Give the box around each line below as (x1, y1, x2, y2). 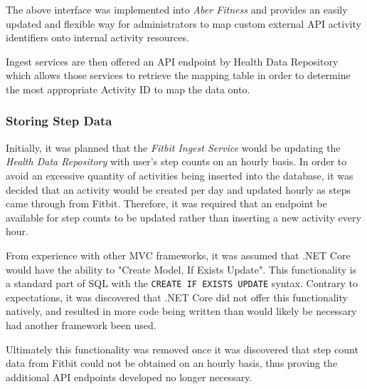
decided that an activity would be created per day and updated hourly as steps (6, 182, 351, 197)
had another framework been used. (6, 317, 156, 332)
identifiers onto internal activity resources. (6, 30, 189, 45)
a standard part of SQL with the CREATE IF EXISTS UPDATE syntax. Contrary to (6, 276, 358, 291)
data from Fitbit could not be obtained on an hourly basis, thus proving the (6, 356, 338, 370)
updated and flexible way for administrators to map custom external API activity (6, 16, 361, 31)
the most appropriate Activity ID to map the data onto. (6, 81, 250, 96)
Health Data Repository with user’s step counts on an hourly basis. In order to (6, 154, 347, 169)
